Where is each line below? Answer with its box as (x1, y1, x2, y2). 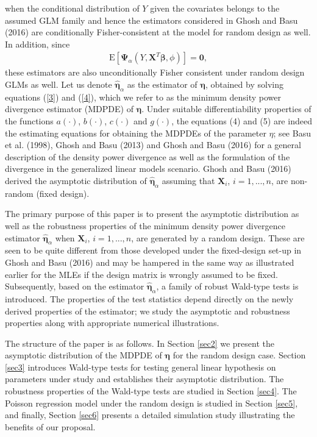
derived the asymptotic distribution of (5, 174, 147, 187)
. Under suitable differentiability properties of (141, 102, 312, 115)
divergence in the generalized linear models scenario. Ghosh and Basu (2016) (5, 162, 291, 175)
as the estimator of (127, 78, 198, 90)
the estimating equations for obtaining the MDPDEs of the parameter (5, 126, 266, 139)
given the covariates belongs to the (150, 2, 280, 14)
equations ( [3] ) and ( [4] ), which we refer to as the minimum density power (5, 90, 282, 103)
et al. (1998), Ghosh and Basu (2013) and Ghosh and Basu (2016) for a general (5, 138, 301, 151)
